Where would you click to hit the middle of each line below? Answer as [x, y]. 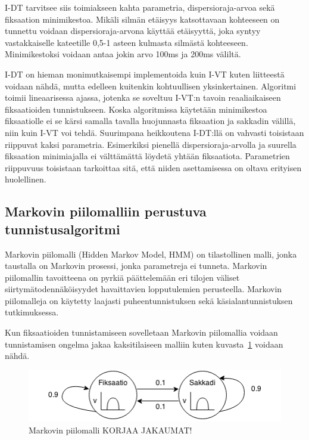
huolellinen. [26, 179]
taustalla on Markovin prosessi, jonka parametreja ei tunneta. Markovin [136, 266]
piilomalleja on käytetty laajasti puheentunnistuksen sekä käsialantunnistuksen [149, 300]
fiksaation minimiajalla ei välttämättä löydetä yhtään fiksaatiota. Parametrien [147, 156]
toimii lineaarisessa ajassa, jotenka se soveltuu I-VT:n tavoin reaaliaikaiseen [143, 97]
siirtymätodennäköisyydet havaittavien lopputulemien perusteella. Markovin [143, 289]
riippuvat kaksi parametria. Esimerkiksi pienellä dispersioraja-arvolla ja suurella [151, 144]
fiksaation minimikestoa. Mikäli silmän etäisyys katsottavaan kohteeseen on [142, 19]
